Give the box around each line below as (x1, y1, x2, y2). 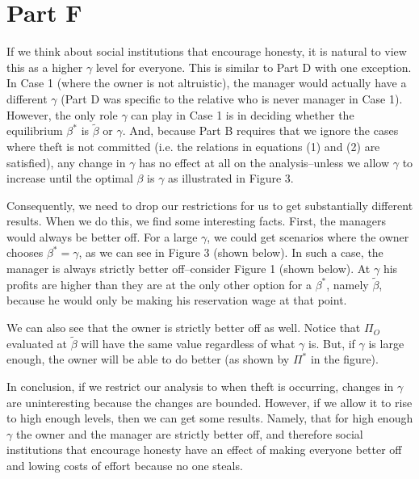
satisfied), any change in (6, 153, 126, 170)
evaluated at (6, 334, 68, 351)
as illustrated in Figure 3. (168, 170, 294, 187)
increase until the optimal (6, 170, 133, 187)
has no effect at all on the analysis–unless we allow (139, 153, 390, 170)
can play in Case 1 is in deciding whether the (131, 106, 354, 123)
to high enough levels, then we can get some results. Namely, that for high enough (6, 410, 413, 426)
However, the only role (6, 106, 118, 123)
